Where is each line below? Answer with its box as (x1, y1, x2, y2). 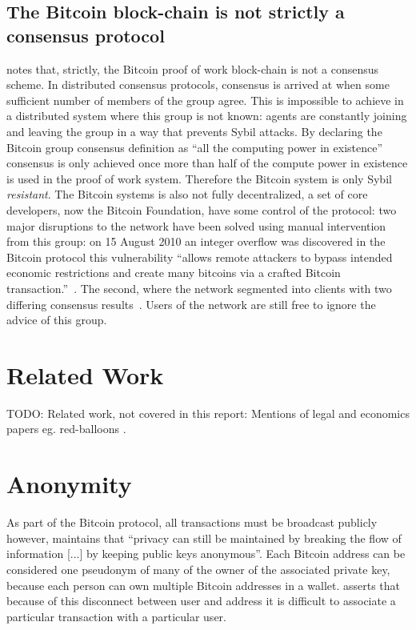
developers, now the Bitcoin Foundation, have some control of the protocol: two (6, 201, 397, 218)
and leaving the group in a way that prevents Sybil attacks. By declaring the (6, 122, 382, 139)
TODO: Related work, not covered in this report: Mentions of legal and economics (6, 404, 410, 421)
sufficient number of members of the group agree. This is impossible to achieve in (6, 91, 404, 108)
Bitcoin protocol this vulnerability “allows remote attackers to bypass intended (6, 248, 393, 265)
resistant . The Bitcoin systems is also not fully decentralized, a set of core (6, 186, 368, 203)
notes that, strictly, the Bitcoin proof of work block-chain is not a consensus (6, 60, 379, 77)
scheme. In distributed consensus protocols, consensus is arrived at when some (6, 76, 390, 93)
